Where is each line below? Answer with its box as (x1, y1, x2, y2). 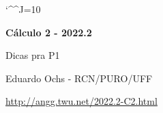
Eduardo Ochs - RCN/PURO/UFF (5, 71, 153, 85)
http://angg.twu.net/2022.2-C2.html (5, 94, 158, 108)
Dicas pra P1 (5, 48, 60, 62)
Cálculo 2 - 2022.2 (5, 25, 92, 39)
